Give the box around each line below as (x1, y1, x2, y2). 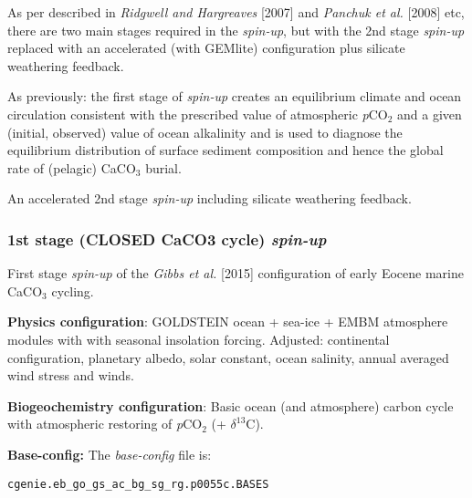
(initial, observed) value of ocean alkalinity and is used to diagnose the (7, 122, 403, 141)
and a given (397, 104, 462, 123)
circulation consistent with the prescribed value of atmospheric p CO (7, 104, 388, 123)
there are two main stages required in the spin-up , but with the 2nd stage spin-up (7, 20, 465, 39)
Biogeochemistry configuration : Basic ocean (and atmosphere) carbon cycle (7, 396, 454, 415)
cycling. (51, 281, 94, 300)
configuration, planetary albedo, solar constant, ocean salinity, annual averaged (7, 348, 449, 367)
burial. (145, 158, 182, 177)
